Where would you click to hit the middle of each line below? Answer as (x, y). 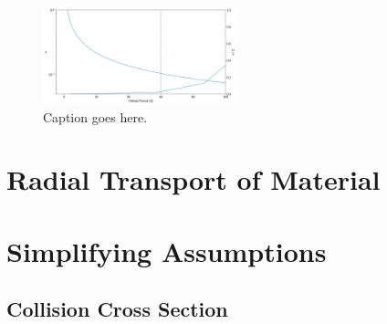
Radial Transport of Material (193, 179)
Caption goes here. (95, 116)
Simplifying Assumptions (167, 251)
